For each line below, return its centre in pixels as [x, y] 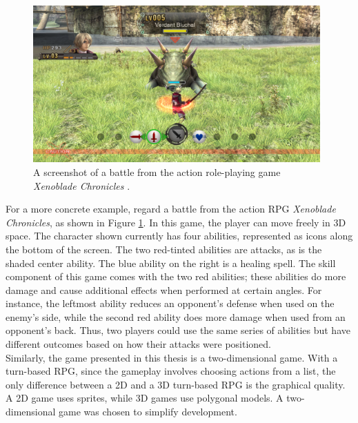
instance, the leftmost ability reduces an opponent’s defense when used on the [170, 303]
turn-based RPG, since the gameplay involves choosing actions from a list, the [171, 371]
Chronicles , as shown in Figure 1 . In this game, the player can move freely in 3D [176, 222]
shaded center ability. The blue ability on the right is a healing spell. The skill [171, 263]
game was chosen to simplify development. [148, 412]
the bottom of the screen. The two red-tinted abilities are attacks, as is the [164, 249]
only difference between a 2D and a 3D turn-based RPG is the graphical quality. [176, 384]
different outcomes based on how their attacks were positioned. [138, 344]
